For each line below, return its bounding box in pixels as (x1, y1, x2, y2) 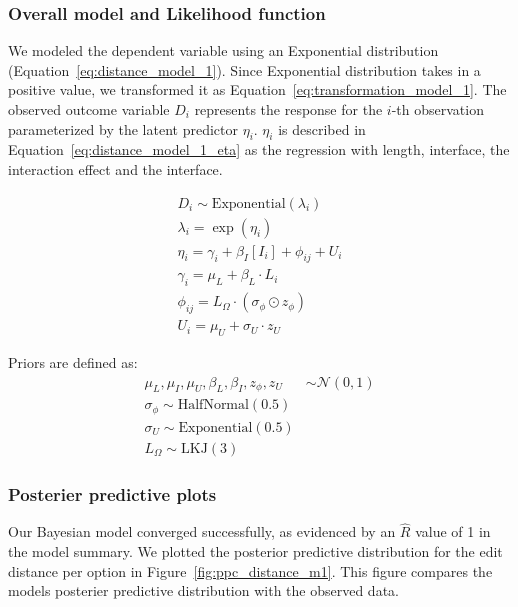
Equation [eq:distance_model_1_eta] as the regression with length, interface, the (8, 139, 510, 160)
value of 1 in (415, 521, 491, 542)
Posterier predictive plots (8, 481, 217, 506)
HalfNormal (177, 398, 249, 413)
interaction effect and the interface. (8, 158, 223, 179)
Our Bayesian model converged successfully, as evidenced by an (8, 521, 396, 542)
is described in (278, 118, 366, 139)
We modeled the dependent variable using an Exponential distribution (8, 40, 439, 61)
